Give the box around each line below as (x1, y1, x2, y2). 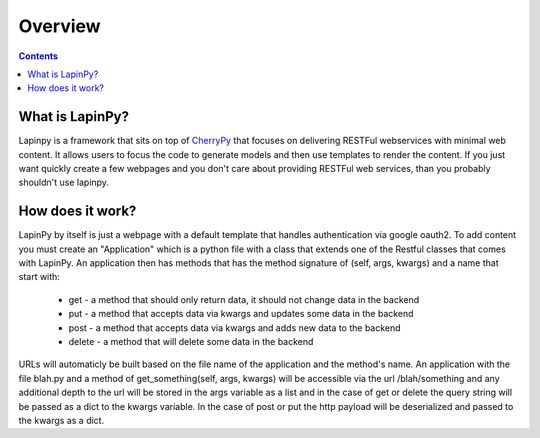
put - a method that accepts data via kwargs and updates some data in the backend (68, 308, 414, 320)
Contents (18, 50, 59, 62)
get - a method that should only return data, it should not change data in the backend (68, 293, 420, 305)
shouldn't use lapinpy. (18, 176, 110, 189)
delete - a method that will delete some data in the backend (68, 336, 314, 348)
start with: (18, 271, 60, 283)
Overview (18, 15, 101, 37)
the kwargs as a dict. (18, 415, 105, 426)
